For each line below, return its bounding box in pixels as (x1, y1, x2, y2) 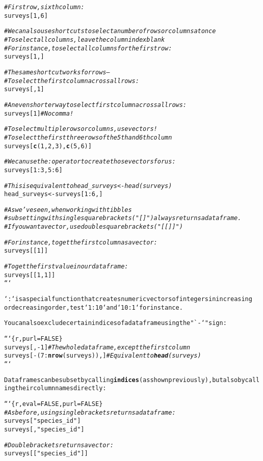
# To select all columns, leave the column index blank (4, 36, 165, 43)
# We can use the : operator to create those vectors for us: (4, 158, 176, 166)
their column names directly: (15, 385, 107, 392)
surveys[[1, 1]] (4, 271, 56, 279)
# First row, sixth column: (4, 4, 85, 11)
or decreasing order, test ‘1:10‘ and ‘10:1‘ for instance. (4, 304, 183, 311)
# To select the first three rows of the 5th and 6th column (4, 133, 172, 141)
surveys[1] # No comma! (4, 110, 74, 117)
